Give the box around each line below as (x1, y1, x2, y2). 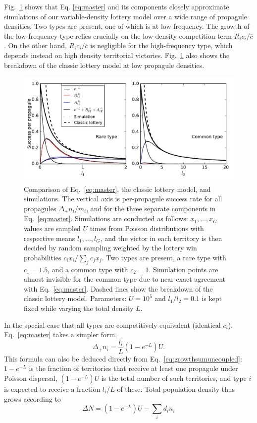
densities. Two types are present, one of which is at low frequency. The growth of (4, 21, 250, 31)
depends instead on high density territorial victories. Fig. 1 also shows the (4, 50, 230, 60)
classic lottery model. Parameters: (24, 293, 127, 303)
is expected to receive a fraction (4, 383, 101, 394)
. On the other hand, (4, 40, 67, 51)
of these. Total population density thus (117, 383, 235, 394)
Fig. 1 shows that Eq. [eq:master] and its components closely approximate (4, 1, 229, 11)
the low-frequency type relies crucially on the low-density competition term (4, 30, 232, 41)
